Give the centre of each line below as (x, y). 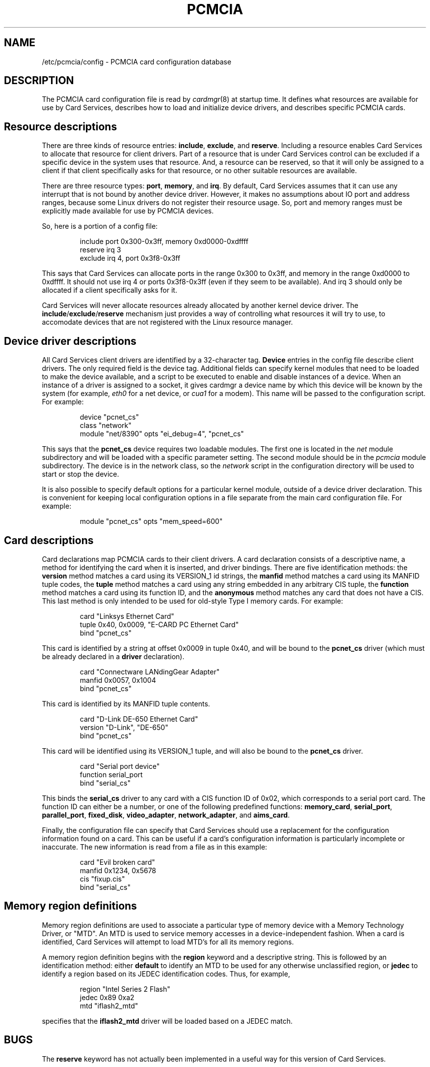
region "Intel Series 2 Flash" (125, 989)
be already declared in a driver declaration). (113, 656)
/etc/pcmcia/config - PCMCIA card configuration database (137, 61)
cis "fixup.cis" (102, 879)
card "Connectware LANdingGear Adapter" (150, 671)
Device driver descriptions (70, 341)
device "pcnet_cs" (109, 417)
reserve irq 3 (100, 250)
